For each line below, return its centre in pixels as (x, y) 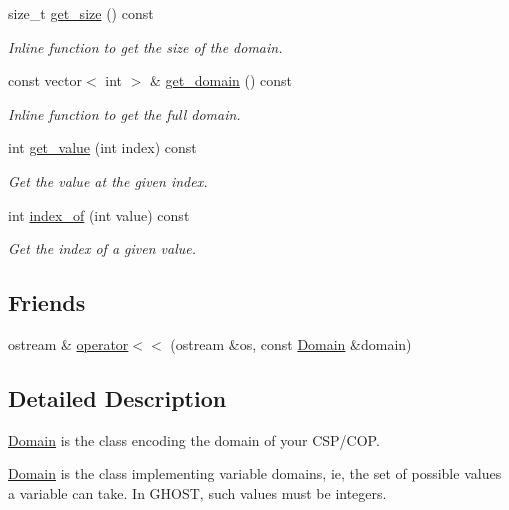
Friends (47, 302)
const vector (45, 80)
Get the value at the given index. (108, 180)
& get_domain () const (221, 80)
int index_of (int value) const (99, 214)
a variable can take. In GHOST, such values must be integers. (197, 492)
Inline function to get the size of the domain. (145, 46)
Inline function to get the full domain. (124, 113)
